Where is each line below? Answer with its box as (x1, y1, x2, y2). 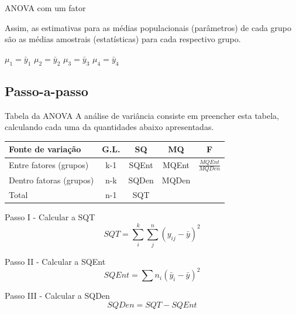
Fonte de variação (9, 143, 81, 155)
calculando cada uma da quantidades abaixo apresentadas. (5, 121, 214, 133)
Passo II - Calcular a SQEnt (5, 255, 106, 268)
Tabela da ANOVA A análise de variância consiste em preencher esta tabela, (5, 109, 279, 121)
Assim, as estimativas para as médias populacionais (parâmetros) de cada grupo (5, 21, 292, 33)
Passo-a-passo (5, 81, 88, 100)
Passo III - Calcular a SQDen (5, 289, 110, 302)
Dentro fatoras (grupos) (9, 174, 94, 186)
